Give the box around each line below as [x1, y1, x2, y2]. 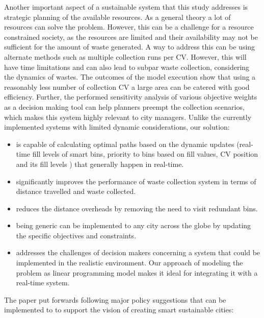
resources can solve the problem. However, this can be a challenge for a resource [4, 21, 254, 32]
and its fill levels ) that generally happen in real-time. [16, 158, 184, 169]
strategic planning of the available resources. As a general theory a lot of [4, 11, 231, 22]
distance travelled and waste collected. [16, 186, 136, 197]
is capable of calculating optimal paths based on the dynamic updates [16, 138, 234, 149]
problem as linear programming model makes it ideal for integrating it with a [16, 267, 258, 278]
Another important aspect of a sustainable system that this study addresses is [4, 2, 248, 12]
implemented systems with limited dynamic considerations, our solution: [4, 121, 230, 132]
